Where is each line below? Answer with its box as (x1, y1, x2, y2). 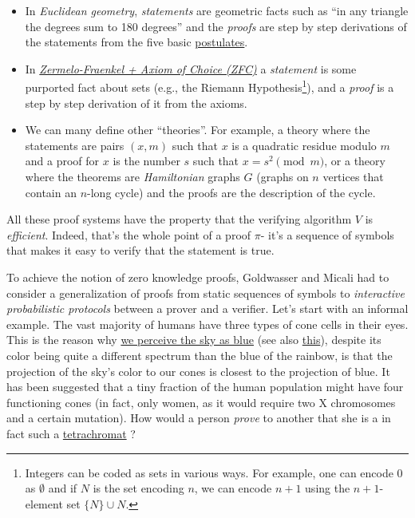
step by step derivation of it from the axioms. (25, 94, 247, 111)
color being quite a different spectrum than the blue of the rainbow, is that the (6, 346, 393, 363)
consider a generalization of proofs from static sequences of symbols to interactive (6, 284, 405, 301)
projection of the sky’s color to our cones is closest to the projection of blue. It (6, 362, 390, 379)
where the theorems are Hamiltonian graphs (25, 168, 240, 184)
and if (48, 480, 77, 496)
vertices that (322, 168, 384, 184)
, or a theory (324, 152, 385, 169)
